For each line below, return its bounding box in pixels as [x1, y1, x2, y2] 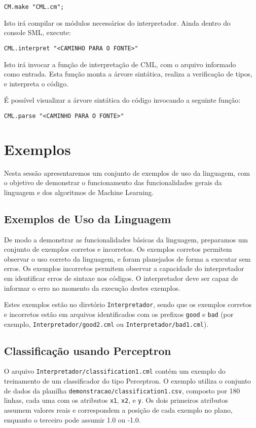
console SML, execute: [4, 27, 71, 38]
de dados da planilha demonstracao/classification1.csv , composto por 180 [4, 385, 240, 395]
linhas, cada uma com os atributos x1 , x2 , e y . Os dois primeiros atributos [4, 395, 228, 405]
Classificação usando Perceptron [4, 343, 171, 358]
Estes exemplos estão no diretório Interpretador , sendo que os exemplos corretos [4, 299, 252, 310]
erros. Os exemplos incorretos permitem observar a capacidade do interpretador [4, 263, 244, 273]
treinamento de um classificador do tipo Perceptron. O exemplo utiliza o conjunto [4, 376, 251, 386]
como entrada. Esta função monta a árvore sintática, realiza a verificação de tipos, [4, 69, 253, 79]
